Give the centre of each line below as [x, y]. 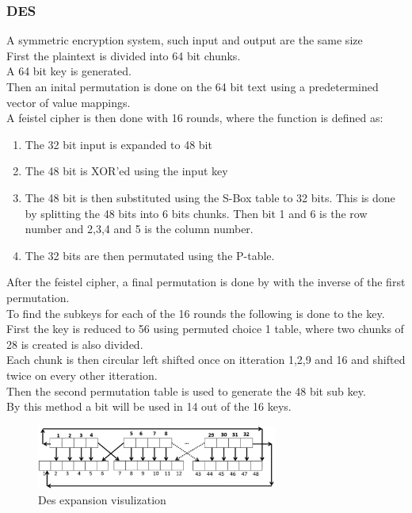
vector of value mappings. [69, 102]
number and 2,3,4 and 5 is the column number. [139, 229]
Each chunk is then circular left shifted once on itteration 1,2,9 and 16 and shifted [206, 360]
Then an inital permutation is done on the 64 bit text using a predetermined [193, 86]
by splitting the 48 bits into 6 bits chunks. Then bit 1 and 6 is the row [196, 213]
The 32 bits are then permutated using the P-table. [150, 255]
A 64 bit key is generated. [69, 71]
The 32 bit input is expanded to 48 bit [118, 144]
